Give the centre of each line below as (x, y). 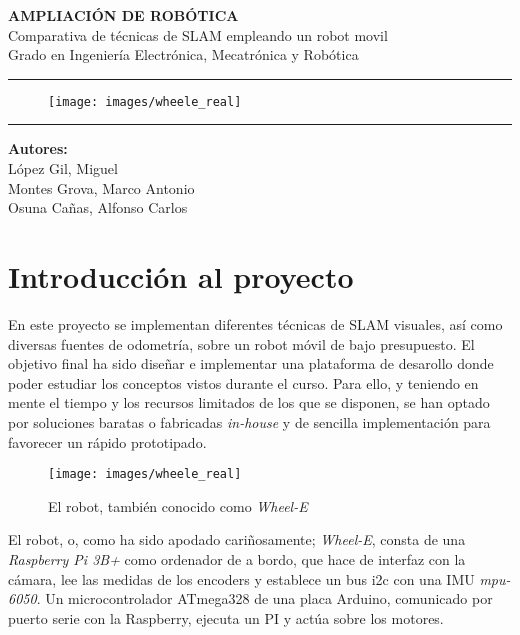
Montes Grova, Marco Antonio (101, 187)
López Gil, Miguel (63, 168)
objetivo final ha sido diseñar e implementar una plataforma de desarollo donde (251, 363)
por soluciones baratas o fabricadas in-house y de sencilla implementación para (249, 421)
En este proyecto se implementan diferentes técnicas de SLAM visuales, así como (255, 323)
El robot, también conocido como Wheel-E (178, 505)
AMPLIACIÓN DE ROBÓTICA (123, 15)
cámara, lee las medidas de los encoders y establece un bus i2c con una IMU (241, 578)
